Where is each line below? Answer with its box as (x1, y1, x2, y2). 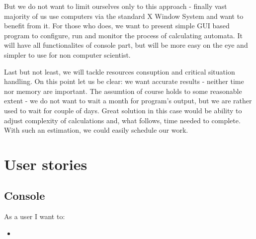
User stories (4, 154, 87, 174)
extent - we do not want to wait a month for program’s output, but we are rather (4, 95, 252, 106)
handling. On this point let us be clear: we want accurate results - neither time (4, 76, 244, 86)
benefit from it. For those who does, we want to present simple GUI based (4, 20, 230, 31)
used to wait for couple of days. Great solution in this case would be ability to (4, 105, 242, 115)
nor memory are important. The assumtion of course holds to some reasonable (4, 85, 242, 96)
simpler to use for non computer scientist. (4, 49, 131, 60)
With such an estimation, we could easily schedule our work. (4, 125, 188, 135)
